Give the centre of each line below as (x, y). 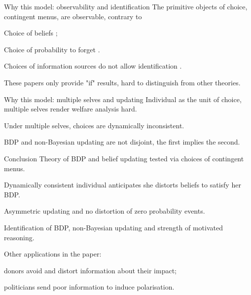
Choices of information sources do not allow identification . (93, 66)
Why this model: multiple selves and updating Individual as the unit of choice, (123, 99)
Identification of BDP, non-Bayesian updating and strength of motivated (113, 227)
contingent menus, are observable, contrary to (73, 16)
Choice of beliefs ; (31, 33)
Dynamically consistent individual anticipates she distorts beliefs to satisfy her (123, 185)
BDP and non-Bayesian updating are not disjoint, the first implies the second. (122, 142)
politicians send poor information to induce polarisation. (89, 287)
